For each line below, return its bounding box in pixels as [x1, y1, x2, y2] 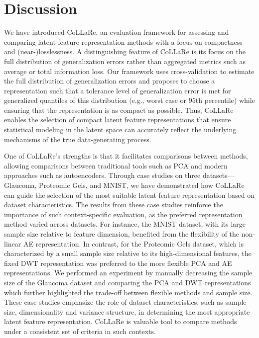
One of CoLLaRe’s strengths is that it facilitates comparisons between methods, [4, 151, 248, 161]
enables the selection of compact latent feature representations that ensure [4, 114, 231, 125]
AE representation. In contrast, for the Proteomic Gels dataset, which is [23, 238, 244, 249]
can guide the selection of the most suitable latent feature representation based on [4, 189, 255, 200]
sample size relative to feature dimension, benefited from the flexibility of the [4, 229, 240, 239]
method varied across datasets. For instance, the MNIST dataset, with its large [4, 219, 246, 229]
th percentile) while [195, 95, 255, 105]
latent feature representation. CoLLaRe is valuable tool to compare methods [4, 316, 237, 327]
